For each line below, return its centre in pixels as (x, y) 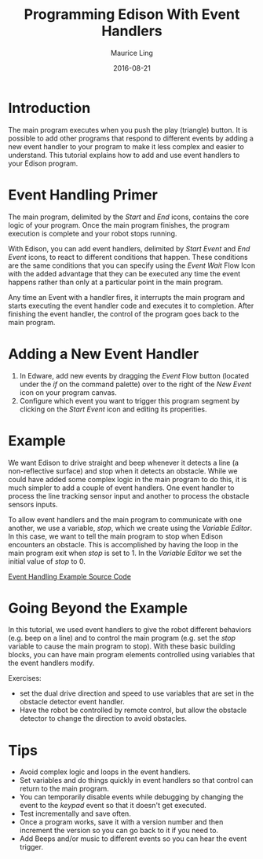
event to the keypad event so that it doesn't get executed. (113, 806)
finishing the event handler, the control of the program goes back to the (124, 314)
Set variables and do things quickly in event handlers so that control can (136, 780)
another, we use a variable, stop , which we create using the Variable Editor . (130, 528)
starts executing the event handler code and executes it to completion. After (131, 305)
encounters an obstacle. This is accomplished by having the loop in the (123, 544)
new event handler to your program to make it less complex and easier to (126, 146)
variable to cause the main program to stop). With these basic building (122, 646)
